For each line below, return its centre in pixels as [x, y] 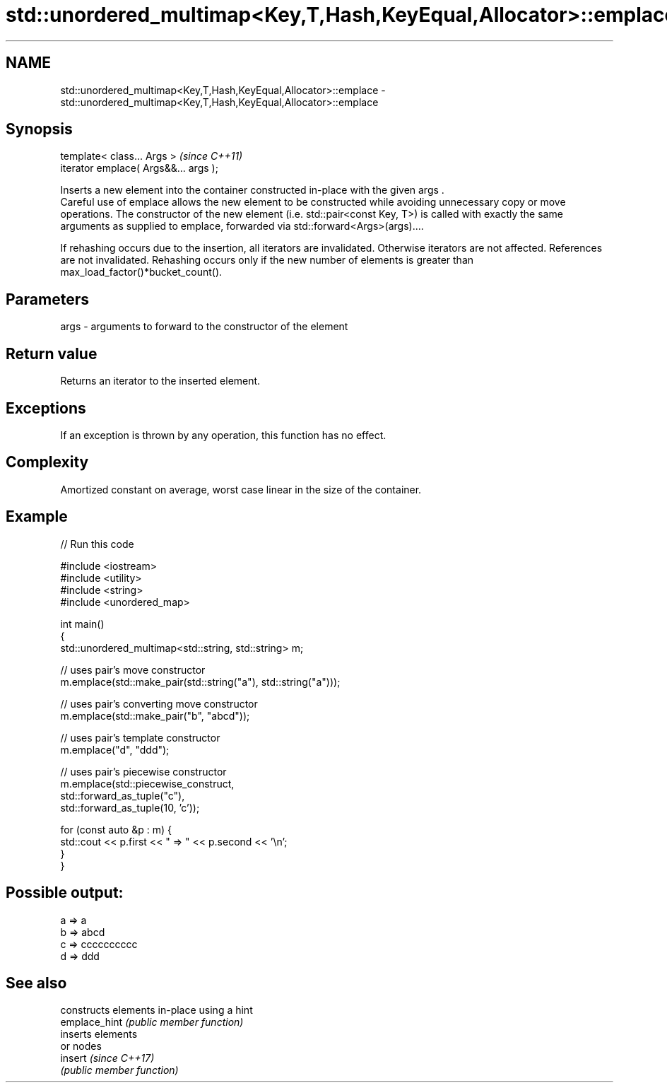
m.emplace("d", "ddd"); [115, 749]
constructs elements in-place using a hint [157, 1010]
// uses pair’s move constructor [133, 669]
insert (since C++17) [107, 1058]
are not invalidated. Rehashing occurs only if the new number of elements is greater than [267, 260]
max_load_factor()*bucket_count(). [141, 272]
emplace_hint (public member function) [152, 1022]
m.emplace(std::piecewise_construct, [147, 783]
